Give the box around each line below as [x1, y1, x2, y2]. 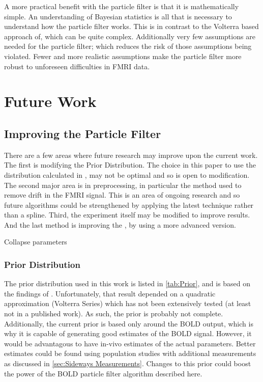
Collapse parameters [4, 236, 67, 247]
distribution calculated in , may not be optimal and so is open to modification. [4, 169, 250, 180]
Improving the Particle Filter [4, 125, 161, 141]
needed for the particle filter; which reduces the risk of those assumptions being [4, 41, 252, 51]
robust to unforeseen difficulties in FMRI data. [4, 61, 150, 71]
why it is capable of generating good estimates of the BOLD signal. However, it [4, 328, 252, 339]
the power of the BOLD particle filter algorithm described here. [4, 368, 202, 378]
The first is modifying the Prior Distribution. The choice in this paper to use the [4, 159, 256, 170]
